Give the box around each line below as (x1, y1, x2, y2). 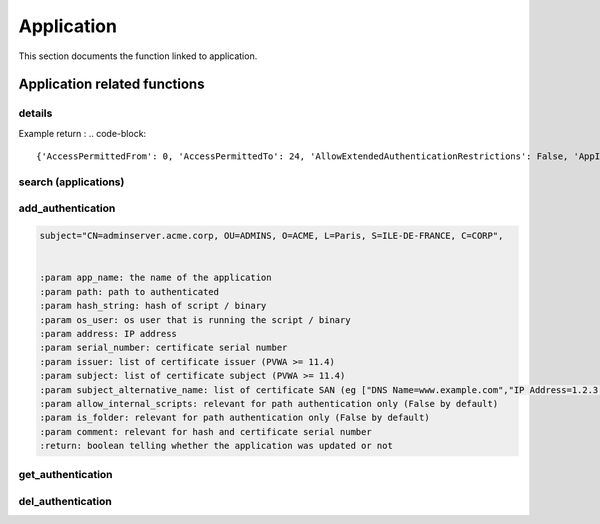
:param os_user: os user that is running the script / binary (39, 314, 351, 325)
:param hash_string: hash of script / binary (39, 300, 267, 312)
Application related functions (18, 76, 205, 93)
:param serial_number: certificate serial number (39, 342, 288, 354)
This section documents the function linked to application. (18, 50, 258, 62)
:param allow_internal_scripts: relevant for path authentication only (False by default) (39, 398, 499, 409)
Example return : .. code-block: (18, 127, 147, 139)
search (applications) (18, 175, 125, 189)
